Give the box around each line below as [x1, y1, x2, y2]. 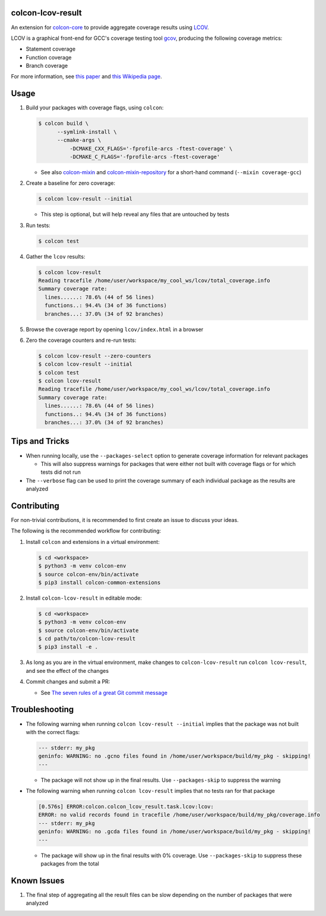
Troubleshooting [11, 704, 74, 714]
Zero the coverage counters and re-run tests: [26, 336, 137, 344]
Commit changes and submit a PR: [26, 678, 110, 685]
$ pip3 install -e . [38, 644, 98, 650]
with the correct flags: [26, 728, 80, 735]
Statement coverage [26, 45, 76, 53]
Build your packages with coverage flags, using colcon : [26, 104, 164, 111]
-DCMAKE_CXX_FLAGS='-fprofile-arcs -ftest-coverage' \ [69, 145, 233, 152]
